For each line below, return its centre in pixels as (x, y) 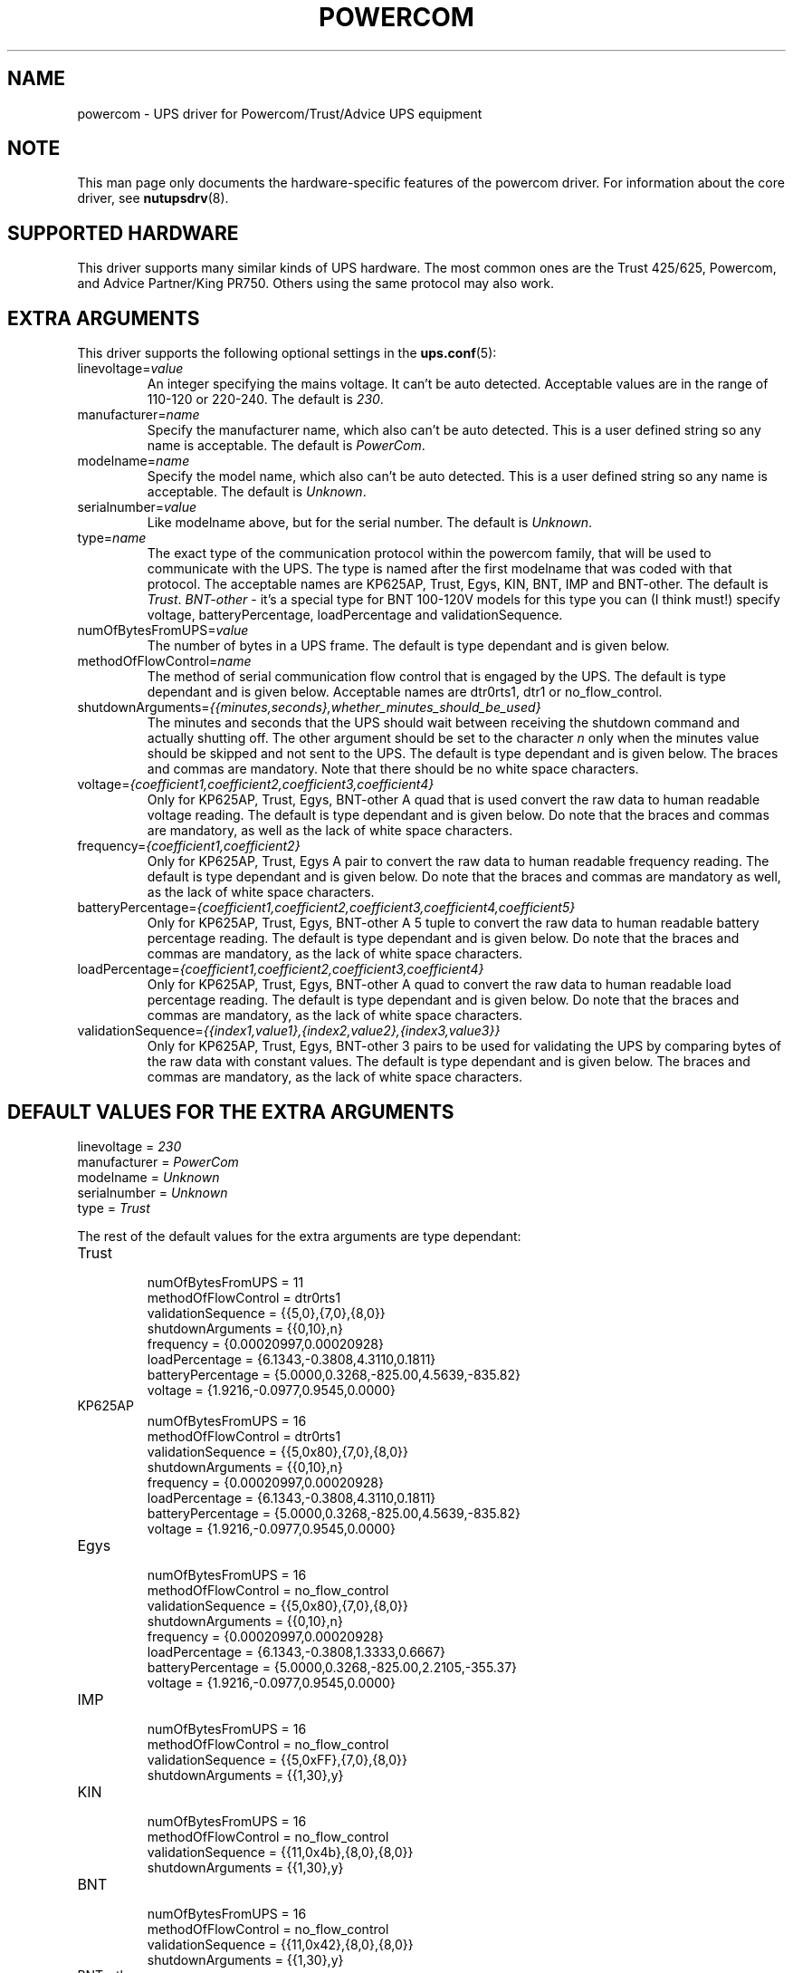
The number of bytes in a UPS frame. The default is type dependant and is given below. (408, 646)
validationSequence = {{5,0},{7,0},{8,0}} (266, 1313)
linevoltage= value (130, 369)
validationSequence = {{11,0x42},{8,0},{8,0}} (280, 1944)
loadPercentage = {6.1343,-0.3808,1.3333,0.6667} (296, 1651)
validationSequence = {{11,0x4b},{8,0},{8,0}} (280, 1852)
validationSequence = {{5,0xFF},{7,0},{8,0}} (277, 1759)
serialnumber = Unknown (153, 1192)
